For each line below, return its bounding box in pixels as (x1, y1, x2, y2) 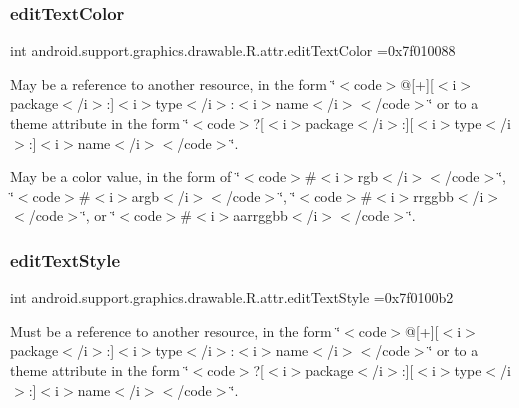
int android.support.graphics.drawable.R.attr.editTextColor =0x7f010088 (10, 40, 456, 61)
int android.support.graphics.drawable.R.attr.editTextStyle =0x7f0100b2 (10, 287, 454, 308)
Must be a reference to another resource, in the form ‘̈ (10, 320, 341, 341)
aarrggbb (233, 205, 288, 226)
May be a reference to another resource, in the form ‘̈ (10, 73, 336, 94)
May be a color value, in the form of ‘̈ (10, 166, 240, 187)
